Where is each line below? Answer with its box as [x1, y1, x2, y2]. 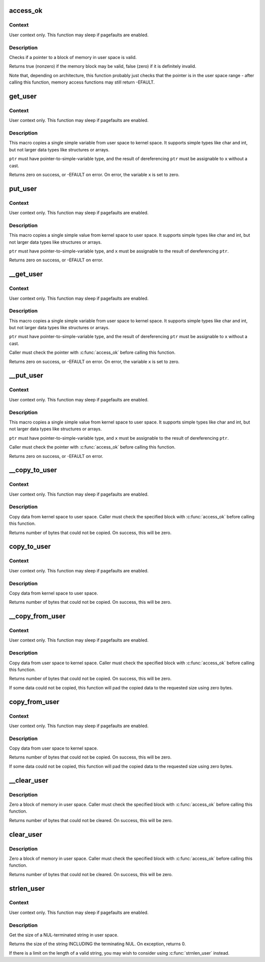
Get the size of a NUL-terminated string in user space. [9, 932, 119, 938]
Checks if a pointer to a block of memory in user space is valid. [9, 54, 137, 60]
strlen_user [9, 884, 45, 893]
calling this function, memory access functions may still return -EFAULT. [9, 79, 155, 85]
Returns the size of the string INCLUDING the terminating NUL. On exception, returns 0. [9, 941, 186, 947]
